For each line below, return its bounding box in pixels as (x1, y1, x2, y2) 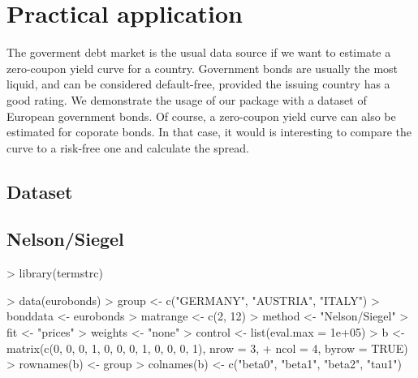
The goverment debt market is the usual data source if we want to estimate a (6, 44, 391, 61)
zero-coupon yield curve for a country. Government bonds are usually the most (6, 59, 399, 76)
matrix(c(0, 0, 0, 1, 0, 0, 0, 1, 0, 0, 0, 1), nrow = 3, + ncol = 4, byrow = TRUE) (6, 339, 408, 356)
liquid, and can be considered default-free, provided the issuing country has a (6, 75, 390, 92)
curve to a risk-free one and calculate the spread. (6, 139, 249, 156)
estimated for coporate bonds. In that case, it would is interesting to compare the (6, 123, 412, 140)
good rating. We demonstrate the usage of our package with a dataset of (6, 91, 367, 108)
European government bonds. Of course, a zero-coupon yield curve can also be (6, 107, 396, 124)
